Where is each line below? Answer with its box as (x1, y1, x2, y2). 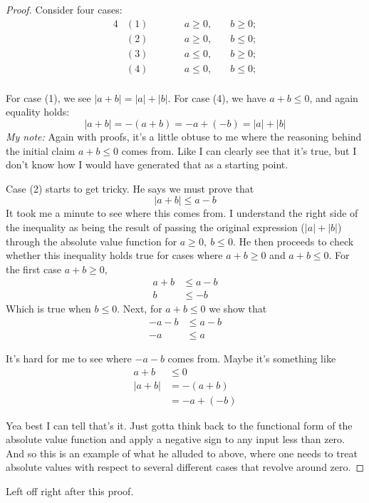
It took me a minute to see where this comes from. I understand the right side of (6, 205, 358, 220)
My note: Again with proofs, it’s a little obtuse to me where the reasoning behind (6, 128, 362, 143)
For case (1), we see (6, 90, 91, 105)
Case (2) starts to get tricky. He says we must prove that (6, 181, 254, 195)
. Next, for (117, 301, 162, 316)
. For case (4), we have (167, 90, 266, 105)
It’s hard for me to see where (6, 351, 132, 365)
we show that (209, 301, 267, 316)
